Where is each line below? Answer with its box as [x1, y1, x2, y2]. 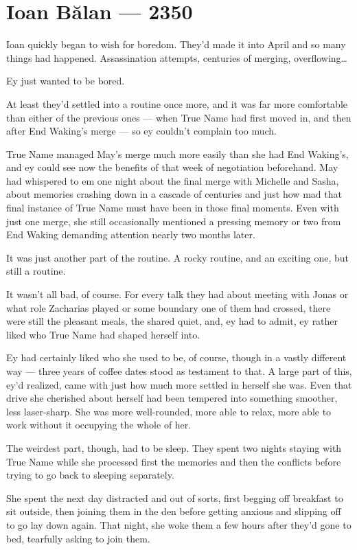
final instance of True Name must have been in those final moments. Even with [6, 200, 339, 215]
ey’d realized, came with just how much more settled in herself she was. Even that [6, 377, 352, 391]
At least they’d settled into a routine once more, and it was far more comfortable [6, 96, 347, 111]
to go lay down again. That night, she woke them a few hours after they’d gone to [6, 517, 352, 531]
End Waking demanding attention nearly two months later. [6, 227, 255, 242]
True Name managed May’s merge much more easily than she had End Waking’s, [6, 146, 349, 161]
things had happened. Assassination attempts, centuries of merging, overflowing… [6, 50, 347, 65]
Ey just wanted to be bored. [6, 73, 125, 88]
